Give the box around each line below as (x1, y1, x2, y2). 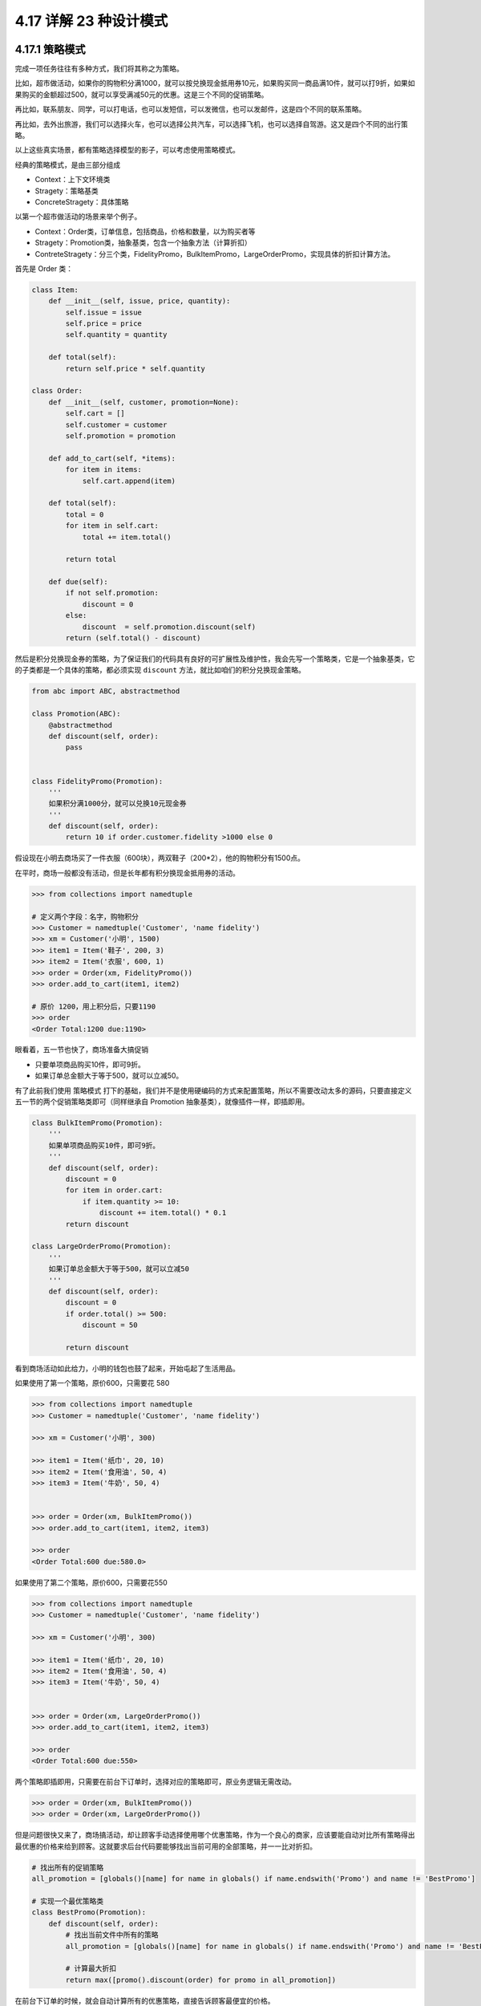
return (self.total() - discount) (65, 634, 201, 643)
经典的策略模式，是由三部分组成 (14, 160, 120, 169)
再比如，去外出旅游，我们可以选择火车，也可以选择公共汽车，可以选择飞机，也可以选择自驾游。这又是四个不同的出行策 (14, 119, 408, 128)
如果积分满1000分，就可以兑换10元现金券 (48, 799, 187, 808)
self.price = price (65, 319, 142, 328)
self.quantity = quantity (65, 330, 168, 339)
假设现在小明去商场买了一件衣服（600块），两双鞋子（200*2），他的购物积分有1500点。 (14, 853, 305, 863)
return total (65, 554, 117, 564)
